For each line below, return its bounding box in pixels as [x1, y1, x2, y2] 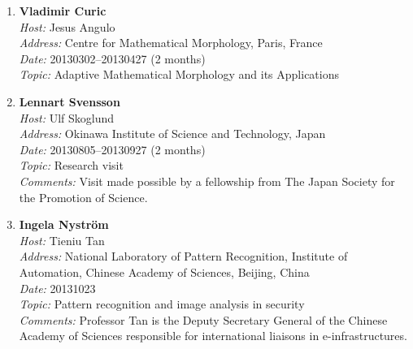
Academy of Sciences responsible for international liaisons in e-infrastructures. [19, 327, 407, 344]
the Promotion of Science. [19, 188, 148, 205]
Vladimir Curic [19, 2, 107, 19]
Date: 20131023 [19, 279, 96, 296]
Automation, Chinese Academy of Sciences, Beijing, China [19, 263, 310, 280]
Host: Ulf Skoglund [19, 109, 115, 126]
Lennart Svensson [19, 93, 120, 110]
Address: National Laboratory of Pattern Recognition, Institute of [19, 248, 348, 265]
